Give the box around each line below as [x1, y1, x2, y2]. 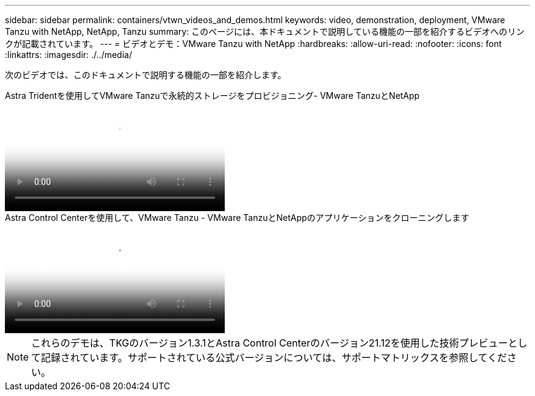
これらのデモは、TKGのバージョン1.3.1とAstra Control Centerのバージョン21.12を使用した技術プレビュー [31, 337, 508, 349]
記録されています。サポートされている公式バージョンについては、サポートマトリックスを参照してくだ [41, 351, 507, 364]
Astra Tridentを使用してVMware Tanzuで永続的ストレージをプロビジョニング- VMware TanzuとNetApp [5, 90, 420, 101]
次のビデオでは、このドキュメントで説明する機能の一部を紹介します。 [5, 70, 286, 80]
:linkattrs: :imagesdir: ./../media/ [5, 49, 133, 60]
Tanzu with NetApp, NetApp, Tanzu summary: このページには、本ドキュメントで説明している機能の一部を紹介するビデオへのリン [5, 26, 525, 37]
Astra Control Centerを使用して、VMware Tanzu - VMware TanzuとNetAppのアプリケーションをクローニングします [5, 212, 470, 223]
